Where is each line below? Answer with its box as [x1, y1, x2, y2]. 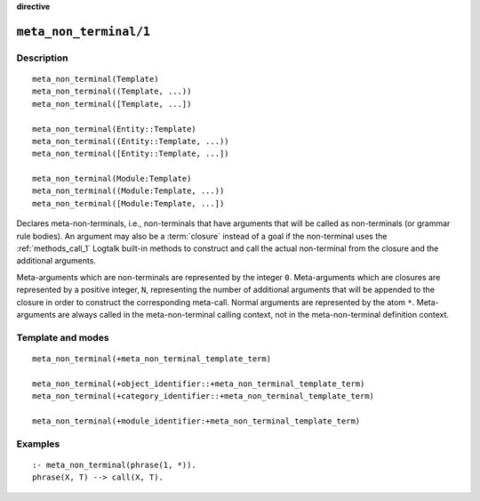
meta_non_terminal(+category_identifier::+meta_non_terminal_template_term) [32, 392, 375, 401]
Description [16, 52, 68, 64]
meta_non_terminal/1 [16, 24, 151, 39]
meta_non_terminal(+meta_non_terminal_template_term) [32, 353, 271, 364]
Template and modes [16, 331, 110, 343]
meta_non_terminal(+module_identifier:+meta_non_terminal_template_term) [32, 416, 361, 426]
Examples [16, 437, 60, 449]
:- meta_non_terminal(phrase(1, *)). [32, 459, 197, 470]
